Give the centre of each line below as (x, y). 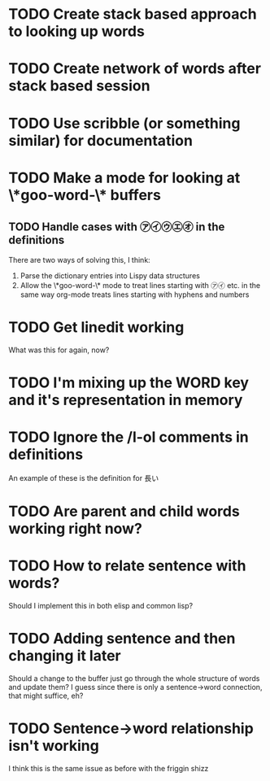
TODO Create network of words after (135, 69)
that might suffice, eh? (46, 696)
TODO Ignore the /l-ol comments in (129, 437)
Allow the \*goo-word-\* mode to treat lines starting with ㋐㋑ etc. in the (140, 285)
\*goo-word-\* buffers (85, 195)
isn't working (54, 746)
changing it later (65, 655)
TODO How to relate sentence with (127, 565)
